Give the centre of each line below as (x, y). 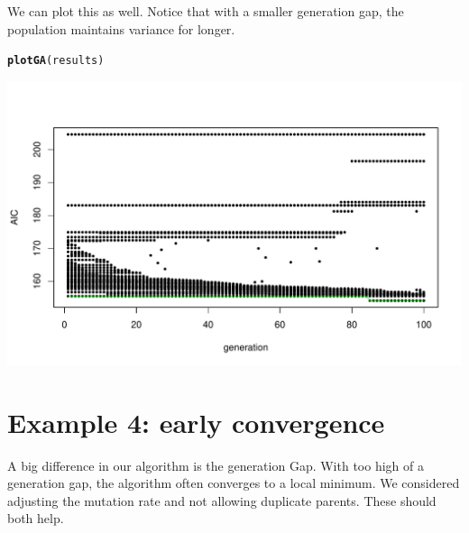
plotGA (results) (56, 61)
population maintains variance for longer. (121, 28)
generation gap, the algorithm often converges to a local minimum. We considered (234, 483)
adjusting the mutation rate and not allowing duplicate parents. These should (222, 500)
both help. (36, 518)
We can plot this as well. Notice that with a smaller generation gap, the (206, 11)
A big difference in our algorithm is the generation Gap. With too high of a (216, 465)
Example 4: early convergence (196, 422)
